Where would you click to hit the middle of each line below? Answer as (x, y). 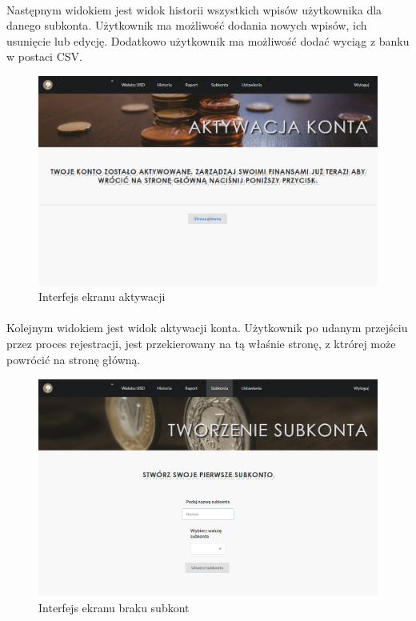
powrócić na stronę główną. (74, 359)
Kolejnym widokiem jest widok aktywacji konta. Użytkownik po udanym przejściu (207, 328)
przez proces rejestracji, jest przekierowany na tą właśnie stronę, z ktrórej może (201, 344)
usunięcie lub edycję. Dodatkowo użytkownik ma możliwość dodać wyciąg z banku (208, 40)
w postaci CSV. (44, 56)
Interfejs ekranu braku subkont (114, 607)
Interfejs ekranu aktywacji (102, 296)
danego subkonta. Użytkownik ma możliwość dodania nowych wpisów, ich (187, 25)
